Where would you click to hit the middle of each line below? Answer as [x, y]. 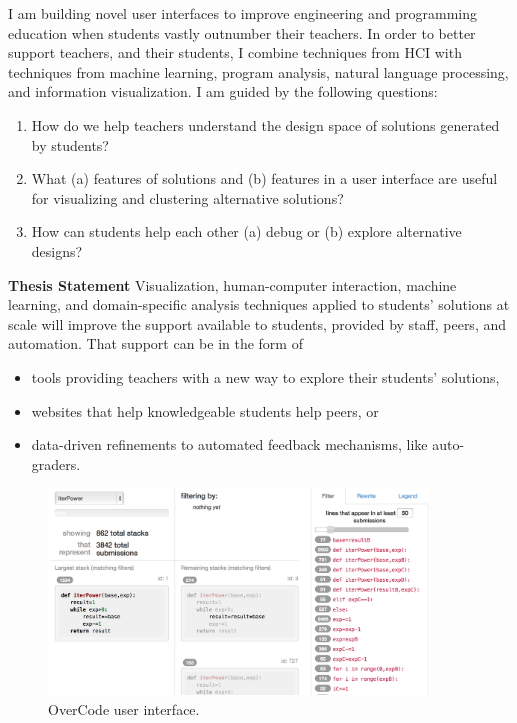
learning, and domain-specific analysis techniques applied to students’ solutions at [259, 304]
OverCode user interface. [124, 708]
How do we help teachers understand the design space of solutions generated [265, 124]
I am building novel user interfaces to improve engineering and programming [243, 13]
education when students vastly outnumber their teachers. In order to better [242, 32]
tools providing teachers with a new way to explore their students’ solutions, [265, 376]
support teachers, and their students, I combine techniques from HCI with [235, 52]
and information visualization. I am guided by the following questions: [223, 91]
